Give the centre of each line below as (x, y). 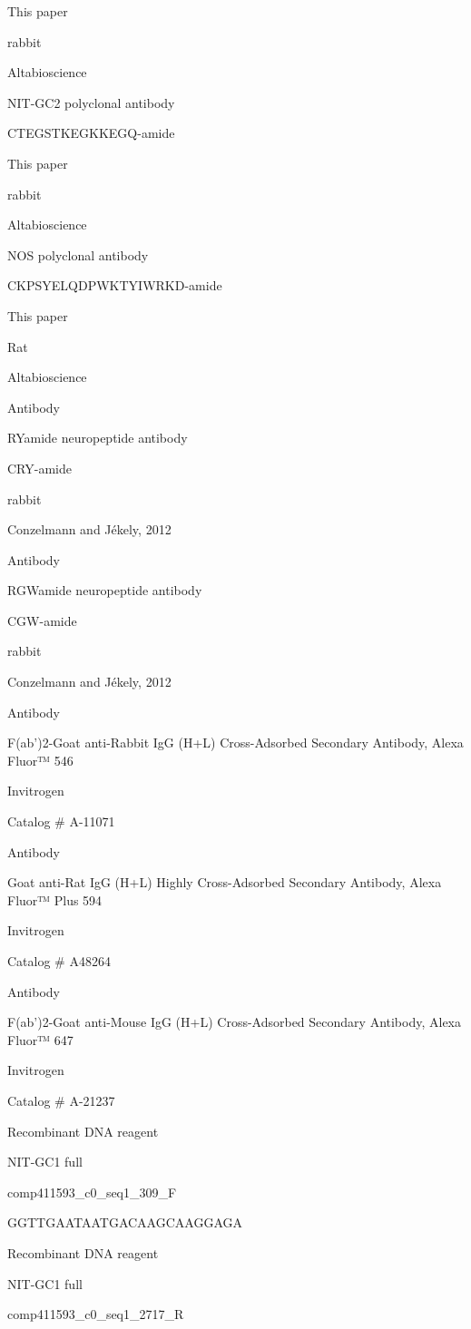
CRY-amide (39, 468)
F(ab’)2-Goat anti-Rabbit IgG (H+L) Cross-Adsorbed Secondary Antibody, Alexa (235, 743)
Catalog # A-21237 (61, 1100)
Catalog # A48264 (59, 961)
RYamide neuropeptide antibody (98, 438)
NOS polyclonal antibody (78, 254)
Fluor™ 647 (40, 1039)
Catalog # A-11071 (61, 821)
